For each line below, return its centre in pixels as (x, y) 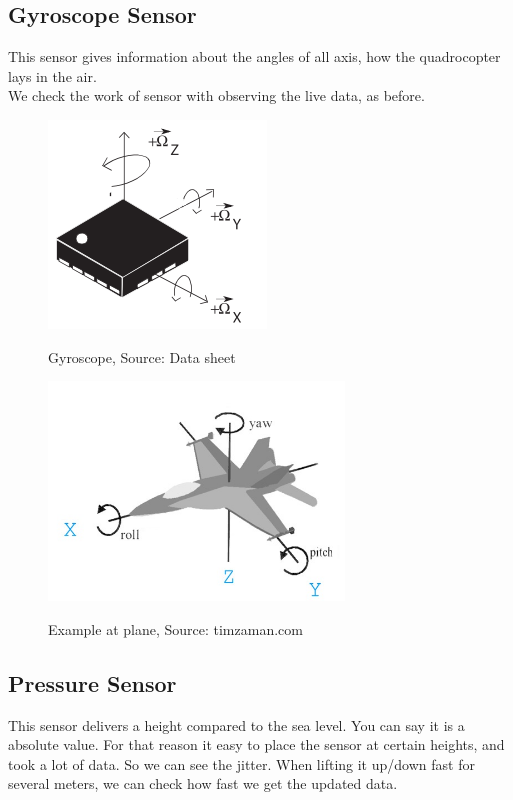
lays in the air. (52, 75)
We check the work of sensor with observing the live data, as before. (216, 95)
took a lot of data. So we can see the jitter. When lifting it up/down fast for (241, 763)
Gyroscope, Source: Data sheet (142, 356)
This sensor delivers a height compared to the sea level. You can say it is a (236, 724)
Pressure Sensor (92, 682)
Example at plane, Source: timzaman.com (175, 628)
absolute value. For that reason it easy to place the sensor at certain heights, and (256, 744)
